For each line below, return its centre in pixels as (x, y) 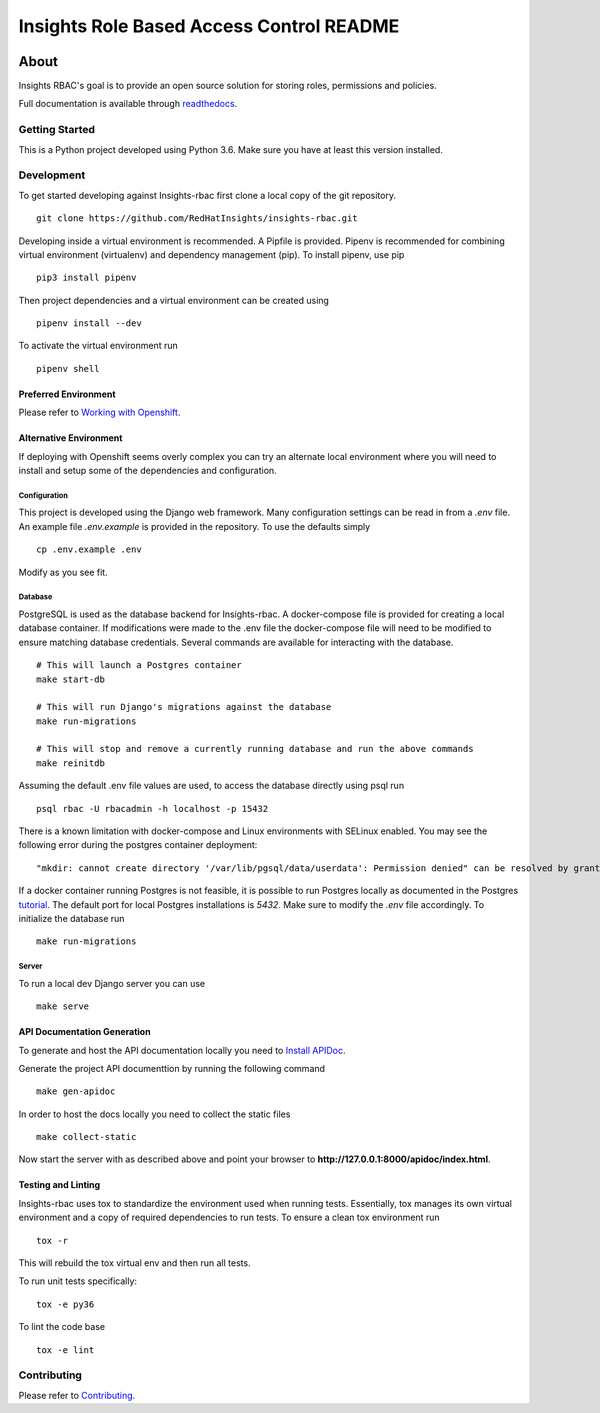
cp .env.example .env (89, 549)
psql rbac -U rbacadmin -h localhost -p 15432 (152, 808)
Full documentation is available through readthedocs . (128, 104)
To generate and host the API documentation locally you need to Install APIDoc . (182, 1050)
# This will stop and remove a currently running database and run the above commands (255, 749)
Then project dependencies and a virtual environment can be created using (174, 300)
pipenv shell (68, 368)
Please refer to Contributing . (77, 1395)
